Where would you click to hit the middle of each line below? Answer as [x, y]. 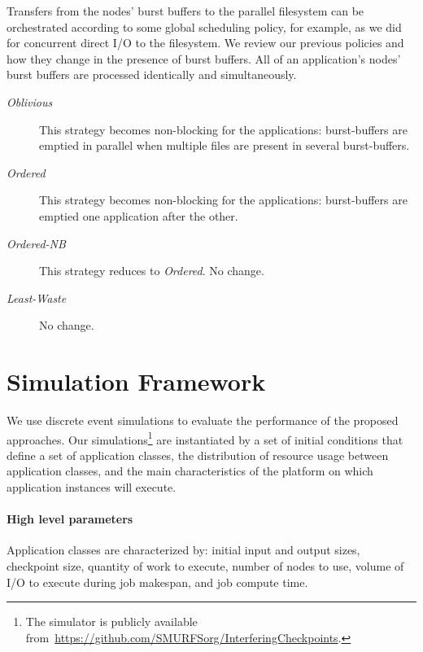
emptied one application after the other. [139, 215]
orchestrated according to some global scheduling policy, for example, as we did [204, 26]
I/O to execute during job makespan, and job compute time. [157, 582]
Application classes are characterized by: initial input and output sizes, [183, 550]
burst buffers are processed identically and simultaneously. [152, 74]
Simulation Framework [136, 381]
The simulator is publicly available [111, 621]
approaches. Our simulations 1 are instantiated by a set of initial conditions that [205, 438]
